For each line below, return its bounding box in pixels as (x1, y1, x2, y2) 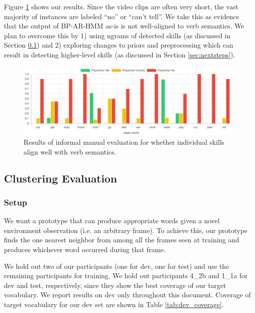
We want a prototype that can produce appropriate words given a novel (4, 215, 220, 226)
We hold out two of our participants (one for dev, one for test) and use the (4, 261, 229, 271)
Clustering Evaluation (4, 170, 117, 185)
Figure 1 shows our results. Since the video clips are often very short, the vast (4, 1, 238, 11)
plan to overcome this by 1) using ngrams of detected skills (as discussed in (4, 30, 230, 40)
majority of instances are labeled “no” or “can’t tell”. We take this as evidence (4, 11, 239, 21)
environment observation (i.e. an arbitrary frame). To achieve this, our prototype (4, 225, 248, 235)
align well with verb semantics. (24, 146, 116, 156)
